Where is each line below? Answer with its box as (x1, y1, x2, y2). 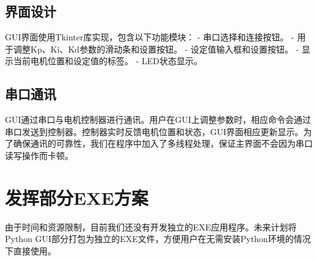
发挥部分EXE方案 (5, 185, 148, 210)
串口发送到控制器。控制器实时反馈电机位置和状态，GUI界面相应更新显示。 (5, 125, 304, 138)
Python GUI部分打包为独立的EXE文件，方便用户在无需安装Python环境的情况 (5, 232, 311, 245)
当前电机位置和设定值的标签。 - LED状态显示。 (13, 54, 202, 67)
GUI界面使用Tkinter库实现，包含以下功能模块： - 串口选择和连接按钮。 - (5, 31, 294, 43)
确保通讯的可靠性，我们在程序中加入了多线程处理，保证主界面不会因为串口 (13, 137, 313, 150)
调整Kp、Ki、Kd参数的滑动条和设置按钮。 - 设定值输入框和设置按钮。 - (13, 42, 299, 55)
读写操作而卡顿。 (5, 149, 73, 161)
